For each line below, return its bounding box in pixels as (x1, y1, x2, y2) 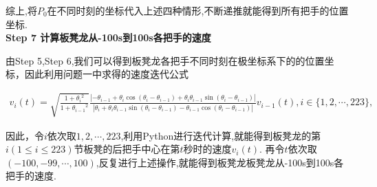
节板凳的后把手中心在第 (74, 142, 180, 156)
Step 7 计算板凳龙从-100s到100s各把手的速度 (6, 30, 211, 45)
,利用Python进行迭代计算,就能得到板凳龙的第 (120, 128, 321, 142)
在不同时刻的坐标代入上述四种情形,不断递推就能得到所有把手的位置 (47, 3, 349, 17)
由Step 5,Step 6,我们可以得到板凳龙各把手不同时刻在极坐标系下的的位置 (6, 53, 325, 67)
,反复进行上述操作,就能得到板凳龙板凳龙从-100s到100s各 (96, 155, 344, 169)
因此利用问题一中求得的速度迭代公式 (24, 67, 188, 81)
